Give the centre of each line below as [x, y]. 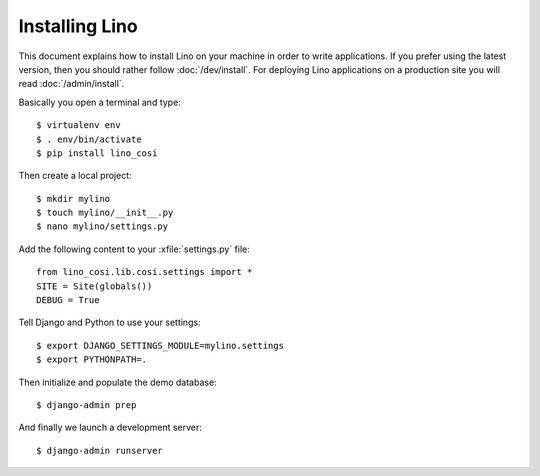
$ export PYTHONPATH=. [92, 359]
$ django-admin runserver [100, 450]
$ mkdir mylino [73, 198]
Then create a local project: [75, 176]
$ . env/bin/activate [89, 139]
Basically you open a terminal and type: [100, 102]
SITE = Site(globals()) [94, 286]
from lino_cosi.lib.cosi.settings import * [144, 272]
